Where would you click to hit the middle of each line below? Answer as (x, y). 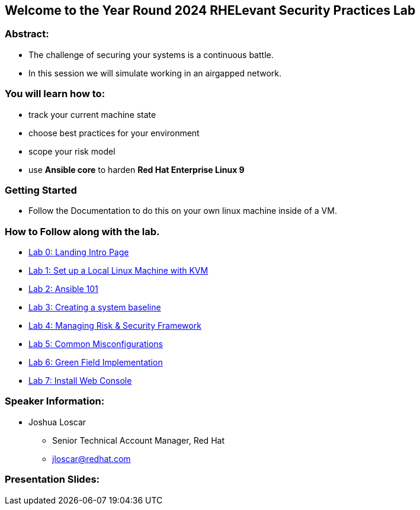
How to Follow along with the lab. (82, 231)
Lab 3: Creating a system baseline (95, 307)
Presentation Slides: (52, 479)
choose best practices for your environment (114, 133)
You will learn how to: (55, 94)
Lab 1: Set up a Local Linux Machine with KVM (118, 271)
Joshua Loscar (57, 422)
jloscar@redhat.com (92, 458)
